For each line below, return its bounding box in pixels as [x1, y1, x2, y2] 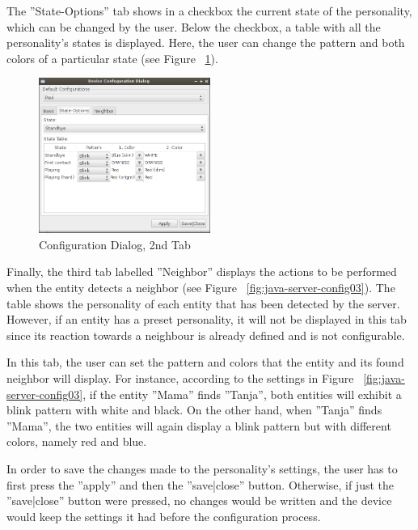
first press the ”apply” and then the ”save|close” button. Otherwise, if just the [6, 476, 394, 493]
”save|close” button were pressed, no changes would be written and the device [6, 492, 392, 509]
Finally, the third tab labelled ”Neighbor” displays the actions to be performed [6, 263, 397, 280]
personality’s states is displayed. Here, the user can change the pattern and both [6, 34, 405, 51]
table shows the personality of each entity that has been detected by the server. [6, 295, 400, 312]
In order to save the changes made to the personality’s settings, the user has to [6, 460, 398, 477]
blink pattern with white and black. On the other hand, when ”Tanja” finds [6, 401, 382, 418]
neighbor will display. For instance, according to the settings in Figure [6, 369, 354, 386]
